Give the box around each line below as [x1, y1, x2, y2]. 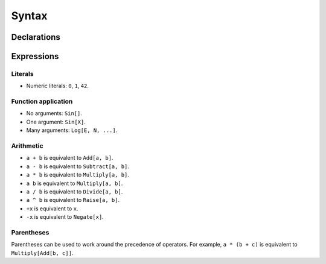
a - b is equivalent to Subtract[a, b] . [26, 163, 130, 170]
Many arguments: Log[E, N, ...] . [26, 127, 118, 134]
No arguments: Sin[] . [26, 110, 83, 117]
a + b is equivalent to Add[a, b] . [26, 154, 113, 162]
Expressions [11, 51, 59, 61]
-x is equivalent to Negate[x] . [26, 213, 104, 221]
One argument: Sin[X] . [26, 118, 86, 125]
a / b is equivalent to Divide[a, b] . [26, 187, 123, 195]
